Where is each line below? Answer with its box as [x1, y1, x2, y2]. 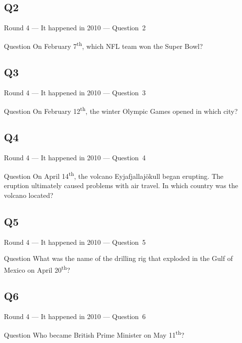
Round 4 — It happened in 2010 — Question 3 [4, 87, 146, 98]
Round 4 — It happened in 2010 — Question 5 [4, 236, 146, 247]
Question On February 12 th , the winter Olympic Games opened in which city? [4, 104, 238, 116]
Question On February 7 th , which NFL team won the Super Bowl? [4, 39, 203, 51]
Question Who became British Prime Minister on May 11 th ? [4, 328, 184, 340]
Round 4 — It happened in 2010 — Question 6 [4, 311, 146, 322]
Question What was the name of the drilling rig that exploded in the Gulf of [4, 253, 233, 263]
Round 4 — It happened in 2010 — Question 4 [4, 152, 146, 163]
